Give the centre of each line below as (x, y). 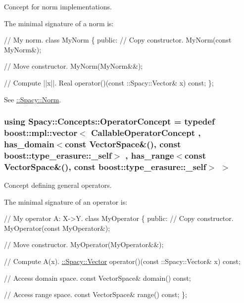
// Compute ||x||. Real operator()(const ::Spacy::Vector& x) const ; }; (109, 82)
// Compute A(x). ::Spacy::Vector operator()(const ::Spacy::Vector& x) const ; (122, 261)
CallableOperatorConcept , (146, 132)
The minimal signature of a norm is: (59, 23)
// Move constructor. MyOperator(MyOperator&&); (84, 244)
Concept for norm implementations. (58, 6)
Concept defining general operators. (58, 185)
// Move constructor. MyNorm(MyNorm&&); (73, 66)
